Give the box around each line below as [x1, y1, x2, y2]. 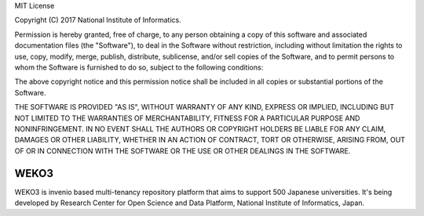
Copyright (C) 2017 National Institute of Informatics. [14, 16, 182, 25]
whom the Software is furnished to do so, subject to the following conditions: [14, 63, 264, 72]
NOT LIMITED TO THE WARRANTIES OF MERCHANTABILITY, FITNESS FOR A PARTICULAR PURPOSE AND [14, 113, 360, 123]
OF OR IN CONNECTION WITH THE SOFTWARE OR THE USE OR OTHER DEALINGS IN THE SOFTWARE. [14, 146, 351, 156]
